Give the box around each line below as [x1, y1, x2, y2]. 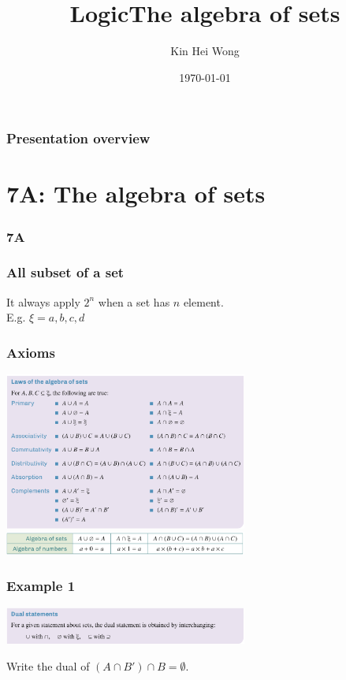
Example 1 [6, 575, 76, 595]
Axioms [6, 342, 55, 362]
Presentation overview [6, 128, 151, 148]
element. [183, 293, 224, 310]
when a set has [98, 293, 170, 310]
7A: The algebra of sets [6, 177, 266, 210]
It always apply [6, 293, 80, 310]
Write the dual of [6, 657, 90, 674]
